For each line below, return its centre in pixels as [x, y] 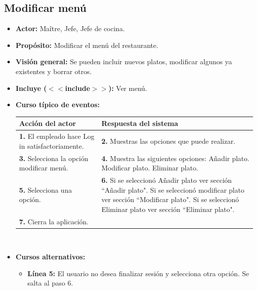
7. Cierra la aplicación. [54, 221]
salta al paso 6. [50, 283]
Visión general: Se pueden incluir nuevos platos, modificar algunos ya [124, 62]
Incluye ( [31, 88]
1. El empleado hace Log [57, 136]
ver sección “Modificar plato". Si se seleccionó [170, 199]
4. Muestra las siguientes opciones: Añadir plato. [175, 158]
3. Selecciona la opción [54, 158]
